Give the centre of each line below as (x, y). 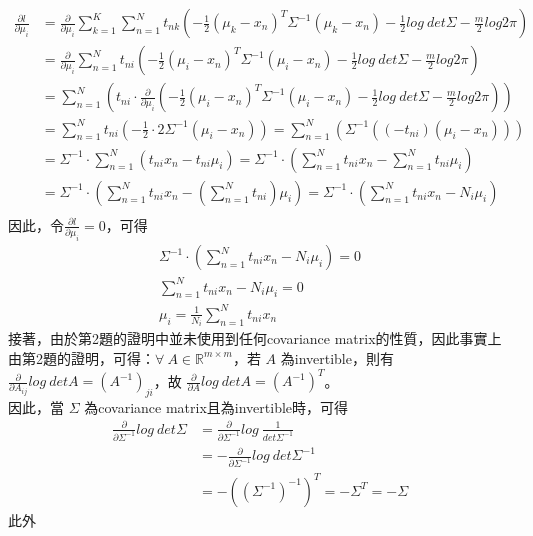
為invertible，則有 (337, 357)
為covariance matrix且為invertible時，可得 (216, 406)
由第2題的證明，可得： (81, 357)
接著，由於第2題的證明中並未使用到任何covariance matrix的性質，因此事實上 (255, 338)
